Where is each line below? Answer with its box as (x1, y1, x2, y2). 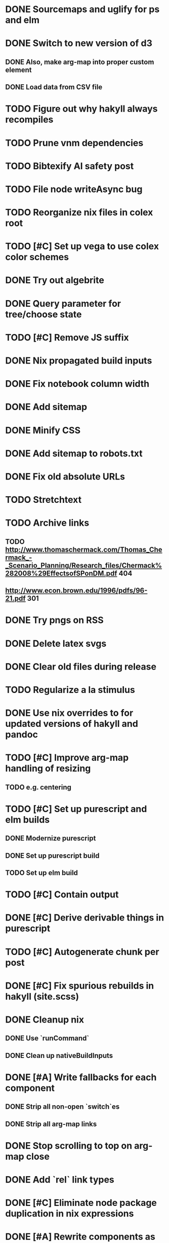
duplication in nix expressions (5, 1208, 134, 1220)
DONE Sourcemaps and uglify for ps (5, 4, 160, 15)
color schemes (5, 251, 69, 263)
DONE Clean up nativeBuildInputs (5, 1051, 113, 1060)
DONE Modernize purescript (5, 834, 96, 843)
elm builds (5, 814, 50, 825)
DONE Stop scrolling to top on (5, 1140, 133, 1151)
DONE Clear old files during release (5, 661, 157, 672)
